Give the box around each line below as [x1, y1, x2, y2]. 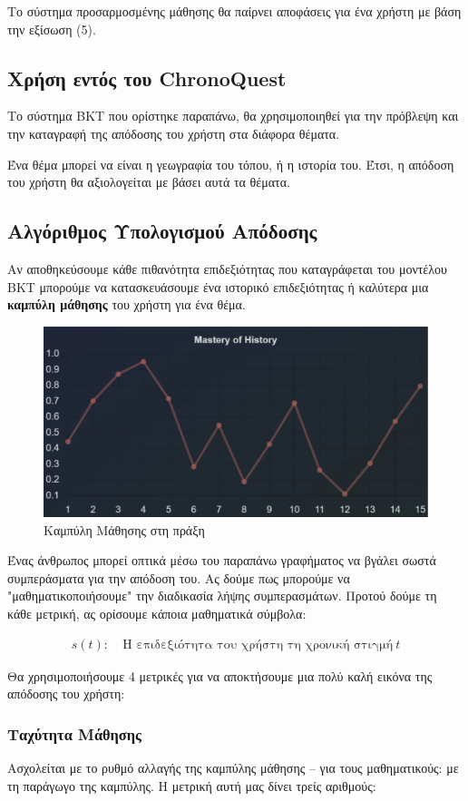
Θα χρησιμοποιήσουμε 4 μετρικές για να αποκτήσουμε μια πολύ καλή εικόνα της [7, 666, 433, 685]
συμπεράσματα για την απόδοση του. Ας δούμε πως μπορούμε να [7, 568, 350, 587]
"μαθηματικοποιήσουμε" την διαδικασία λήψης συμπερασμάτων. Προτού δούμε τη [7, 586, 437, 605]
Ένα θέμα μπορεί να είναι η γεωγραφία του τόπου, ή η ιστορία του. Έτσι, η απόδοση [7, 154, 454, 173]
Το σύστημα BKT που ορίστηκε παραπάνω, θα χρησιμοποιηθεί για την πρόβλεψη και [7, 106, 459, 125]
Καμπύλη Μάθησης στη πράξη [44, 520, 205, 539]
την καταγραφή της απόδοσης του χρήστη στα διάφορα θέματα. [7, 123, 340, 142]
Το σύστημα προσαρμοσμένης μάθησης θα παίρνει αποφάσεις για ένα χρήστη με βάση [7, 2, 462, 20]
